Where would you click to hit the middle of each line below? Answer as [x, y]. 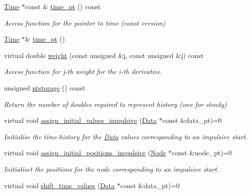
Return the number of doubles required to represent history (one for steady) [115, 104]
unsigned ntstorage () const [45, 87]
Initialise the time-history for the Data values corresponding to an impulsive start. [126, 136]
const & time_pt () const [63, 6]
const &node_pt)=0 [202, 153]
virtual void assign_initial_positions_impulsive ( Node [85, 153]
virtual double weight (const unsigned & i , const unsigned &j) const [104, 55]
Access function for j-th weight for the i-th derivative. [83, 71]
